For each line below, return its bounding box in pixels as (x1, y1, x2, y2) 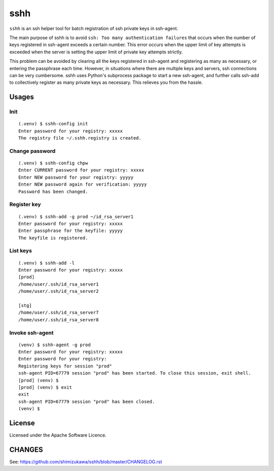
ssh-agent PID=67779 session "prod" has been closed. (18, 398, 155, 405)
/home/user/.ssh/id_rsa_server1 (18, 281, 99, 287)
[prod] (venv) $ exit (18, 385, 72, 390)
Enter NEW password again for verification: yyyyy (18, 182, 147, 187)
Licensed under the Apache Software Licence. (9, 432, 107, 439)
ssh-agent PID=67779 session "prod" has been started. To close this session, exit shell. (18, 371, 251, 376)
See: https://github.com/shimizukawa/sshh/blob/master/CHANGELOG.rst (9, 459, 162, 465)
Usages (9, 93, 34, 102)
